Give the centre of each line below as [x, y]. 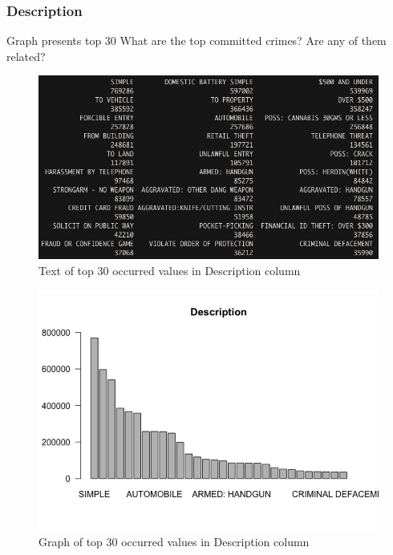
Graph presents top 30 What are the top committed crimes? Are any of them [196, 41]
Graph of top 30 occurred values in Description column [174, 542]
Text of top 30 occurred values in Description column [170, 271]
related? [26, 56]
